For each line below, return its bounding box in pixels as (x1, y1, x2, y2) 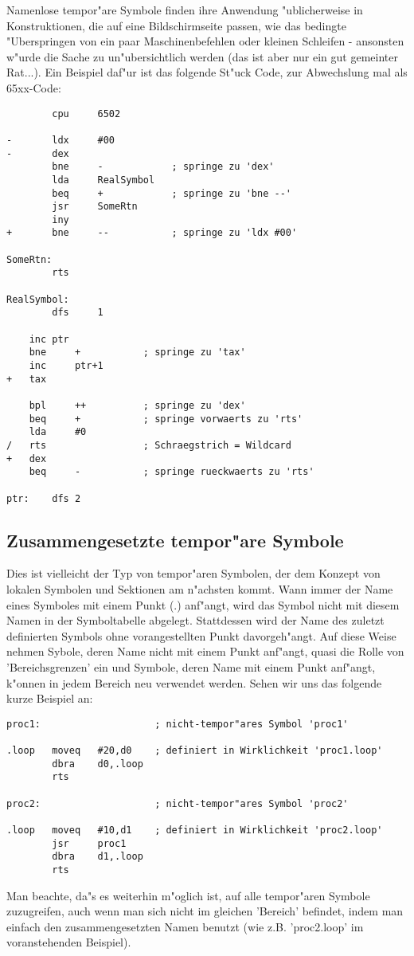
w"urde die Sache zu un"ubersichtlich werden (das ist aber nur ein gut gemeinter (6, 48, 398, 65)
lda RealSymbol (52, 174, 155, 186)
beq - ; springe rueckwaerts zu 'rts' (29, 466, 314, 478)
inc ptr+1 (29, 360, 103, 372)
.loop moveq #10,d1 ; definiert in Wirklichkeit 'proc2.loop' (6, 825, 383, 836)
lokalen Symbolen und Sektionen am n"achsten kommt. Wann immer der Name (6, 581, 393, 597)
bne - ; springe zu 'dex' (52, 161, 275, 173)
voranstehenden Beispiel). (6, 934, 131, 950)
